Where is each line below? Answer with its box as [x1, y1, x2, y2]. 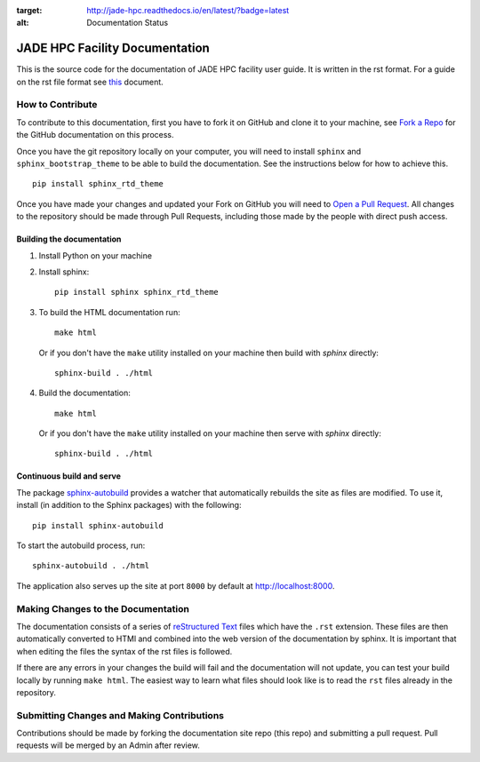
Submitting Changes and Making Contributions [16, 709, 224, 721]
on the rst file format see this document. [16, 76, 164, 87]
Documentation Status [86, 18, 169, 28]
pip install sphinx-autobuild [32, 520, 164, 530]
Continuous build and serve [16, 471, 122, 481]
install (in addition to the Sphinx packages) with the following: [16, 500, 242, 511]
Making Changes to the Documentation [16, 602, 190, 615]
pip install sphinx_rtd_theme [32, 179, 164, 189]
